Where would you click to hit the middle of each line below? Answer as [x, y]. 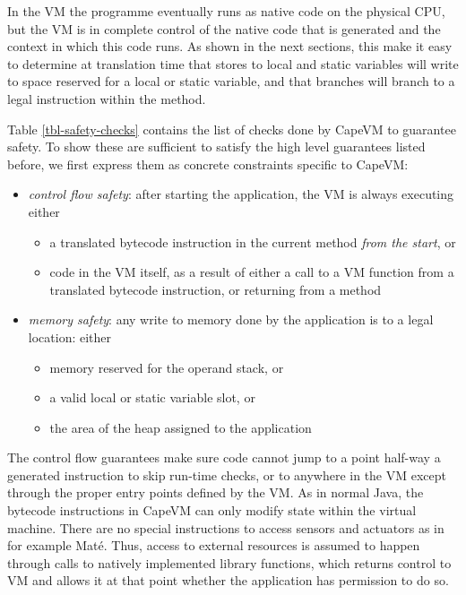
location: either [70, 336]
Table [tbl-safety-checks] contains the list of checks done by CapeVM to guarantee [232, 129]
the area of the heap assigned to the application [181, 427]
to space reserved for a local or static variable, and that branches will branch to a [231, 81]
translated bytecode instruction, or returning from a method [216, 289]
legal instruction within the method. [107, 98]
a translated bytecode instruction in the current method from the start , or [253, 241]
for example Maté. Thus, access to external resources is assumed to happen [214, 545]
